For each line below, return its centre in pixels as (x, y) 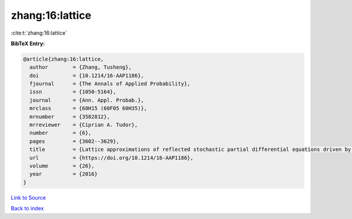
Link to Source (28, 197)
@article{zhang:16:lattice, (63, 59)
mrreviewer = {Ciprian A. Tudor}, (84, 125)
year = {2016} (64, 174)
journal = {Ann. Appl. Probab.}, (87, 100)
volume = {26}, (62, 166)
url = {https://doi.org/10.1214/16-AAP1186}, (111, 158)
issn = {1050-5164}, (73, 92)
